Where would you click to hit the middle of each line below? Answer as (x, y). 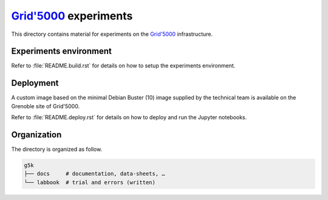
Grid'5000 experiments (72, 16)
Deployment (35, 83)
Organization (36, 135)
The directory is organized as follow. (57, 150)
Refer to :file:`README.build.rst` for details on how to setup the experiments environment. (123, 66)
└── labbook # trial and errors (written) (90, 182)
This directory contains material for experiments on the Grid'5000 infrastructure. (112, 34)
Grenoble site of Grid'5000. (46, 106)
